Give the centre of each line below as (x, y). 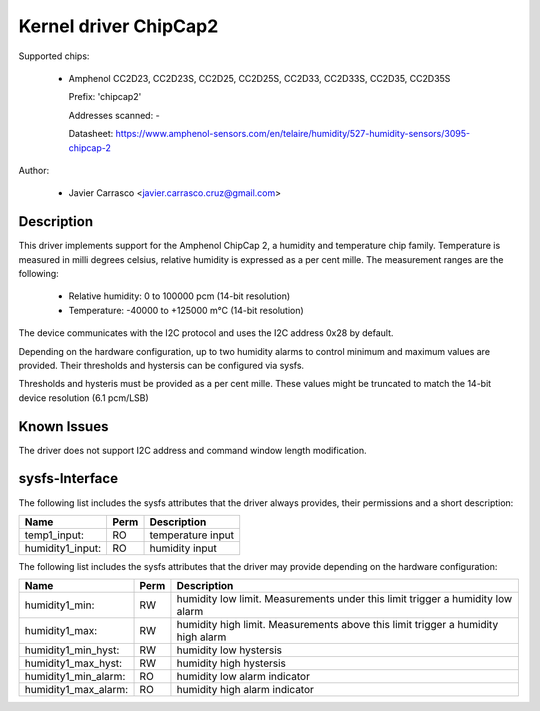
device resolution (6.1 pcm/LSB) (83, 397)
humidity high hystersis (231, 663)
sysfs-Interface (68, 478)
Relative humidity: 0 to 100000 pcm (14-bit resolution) (179, 296)
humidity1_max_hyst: (73, 663)
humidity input (183, 548)
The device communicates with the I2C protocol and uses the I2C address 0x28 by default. (206, 333)
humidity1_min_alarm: (75, 677)
